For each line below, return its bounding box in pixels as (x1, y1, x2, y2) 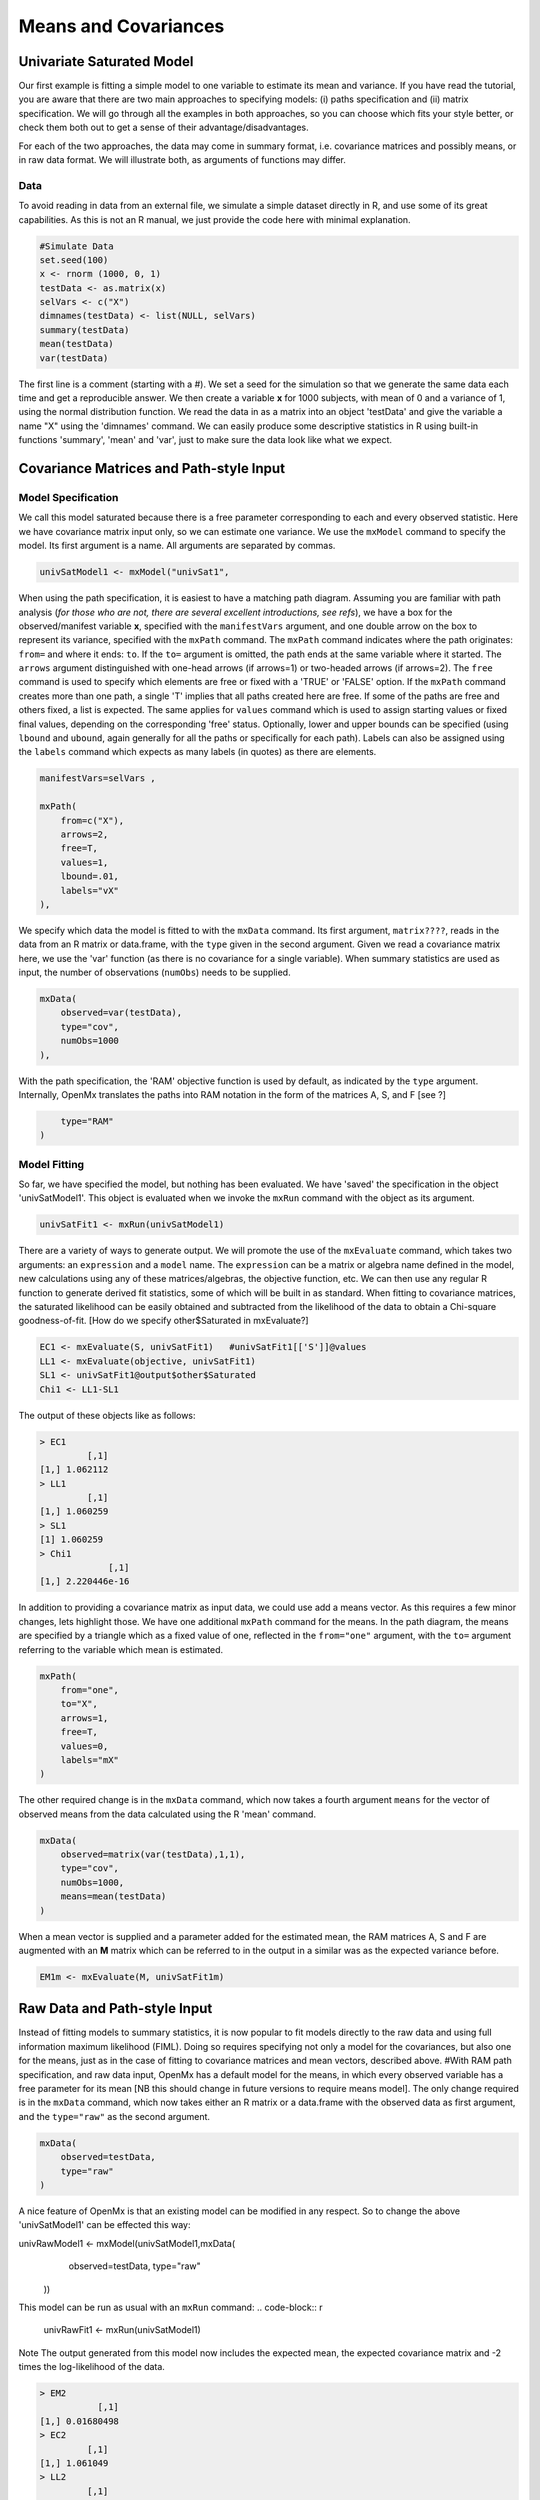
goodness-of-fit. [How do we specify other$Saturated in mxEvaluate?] (18, 1315, 309, 1327)
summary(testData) (39, 324, 130, 335)
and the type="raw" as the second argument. (18, 2110, 210, 2122)
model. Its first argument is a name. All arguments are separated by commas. (18, 540, 336, 552)
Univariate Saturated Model (18, 53, 194, 70)
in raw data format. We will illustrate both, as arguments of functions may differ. (18, 154, 347, 166)
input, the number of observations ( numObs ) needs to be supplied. (18, 966, 291, 979)
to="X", (60, 1698, 99, 1710)
